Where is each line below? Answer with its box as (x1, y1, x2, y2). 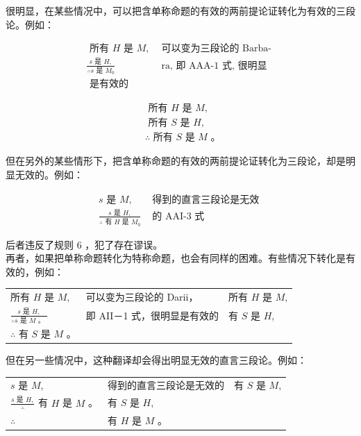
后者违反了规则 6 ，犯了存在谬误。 (6, 237, 163, 251)
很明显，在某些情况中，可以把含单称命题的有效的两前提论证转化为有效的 (6, 3, 336, 17)
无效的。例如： (15, 167, 83, 181)
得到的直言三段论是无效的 (108, 378, 225, 392)
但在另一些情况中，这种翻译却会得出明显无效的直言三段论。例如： (6, 353, 307, 367)
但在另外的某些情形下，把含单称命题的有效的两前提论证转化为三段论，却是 (6, 153, 346, 168)
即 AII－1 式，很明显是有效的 (85, 308, 219, 322)
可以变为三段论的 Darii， (85, 290, 199, 304)
